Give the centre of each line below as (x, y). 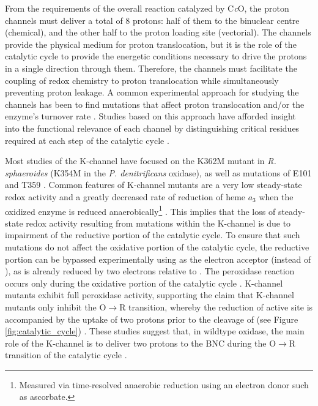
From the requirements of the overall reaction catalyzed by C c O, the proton (147, 8)
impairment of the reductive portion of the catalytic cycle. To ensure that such (153, 235)
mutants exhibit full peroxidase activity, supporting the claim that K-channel (150, 295)
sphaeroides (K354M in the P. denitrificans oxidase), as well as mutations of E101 (158, 172)
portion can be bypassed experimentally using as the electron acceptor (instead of (158, 259)
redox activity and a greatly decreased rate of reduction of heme (125, 196)
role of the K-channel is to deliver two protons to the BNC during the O (141, 343)
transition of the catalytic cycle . (66, 355)
